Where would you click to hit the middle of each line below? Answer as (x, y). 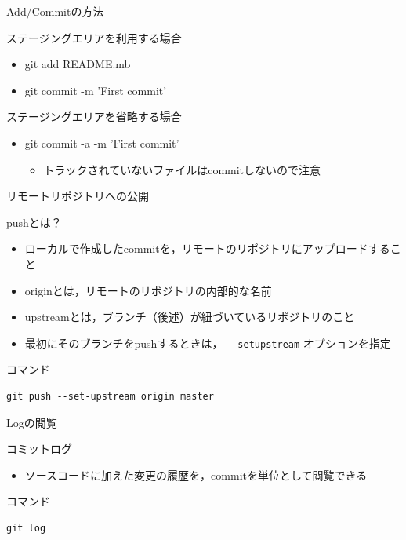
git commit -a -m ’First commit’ (102, 142)
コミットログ (39, 449)
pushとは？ (34, 222)
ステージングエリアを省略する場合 (94, 117)
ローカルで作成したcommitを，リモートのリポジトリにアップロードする (207, 248)
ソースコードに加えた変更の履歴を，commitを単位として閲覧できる (196, 474)
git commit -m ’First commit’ (96, 90)
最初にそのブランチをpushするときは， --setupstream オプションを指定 (208, 343)
